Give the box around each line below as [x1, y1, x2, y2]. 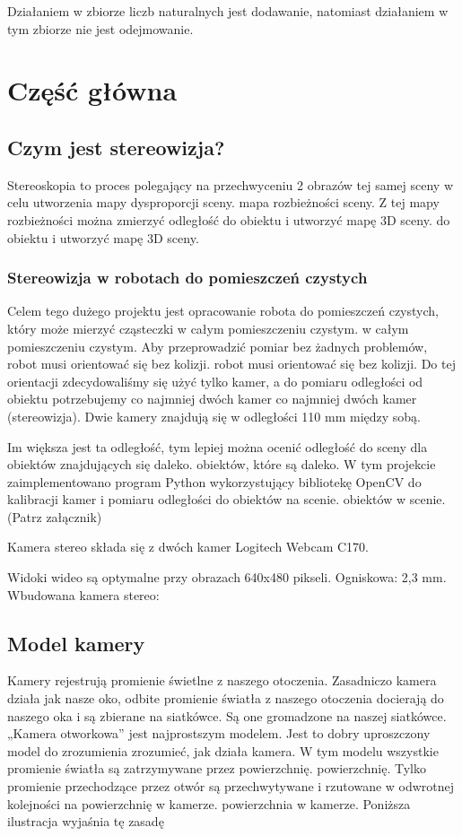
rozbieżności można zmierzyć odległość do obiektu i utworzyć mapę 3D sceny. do [7, 210, 450, 229]
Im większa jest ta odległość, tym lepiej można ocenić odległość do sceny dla [7, 437, 428, 456]
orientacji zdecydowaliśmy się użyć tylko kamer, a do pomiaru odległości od [7, 371, 423, 390]
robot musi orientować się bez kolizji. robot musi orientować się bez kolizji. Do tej [7, 354, 456, 373]
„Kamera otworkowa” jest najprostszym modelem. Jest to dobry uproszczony [7, 724, 431, 743]
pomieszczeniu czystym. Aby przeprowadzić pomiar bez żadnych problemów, [7, 336, 428, 355]
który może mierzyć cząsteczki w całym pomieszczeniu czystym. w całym [7, 318, 409, 337]
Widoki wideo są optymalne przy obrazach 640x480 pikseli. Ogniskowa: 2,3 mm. [7, 568, 447, 587]
